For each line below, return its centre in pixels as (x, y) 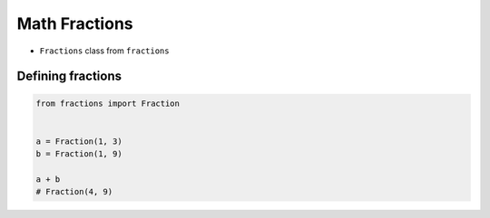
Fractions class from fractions (104, 51)
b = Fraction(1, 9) (79, 154)
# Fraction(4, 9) (74, 192)
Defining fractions (69, 76)
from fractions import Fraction (108, 103)
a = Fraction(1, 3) (79, 141)
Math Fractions (75, 24)
